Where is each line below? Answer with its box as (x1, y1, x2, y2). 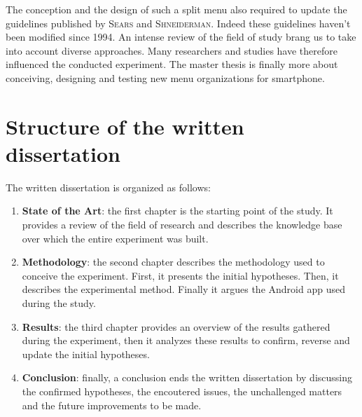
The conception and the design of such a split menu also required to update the (6, 2, 347, 16)
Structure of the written (6, 111, 244, 140)
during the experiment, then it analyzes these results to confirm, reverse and (22, 333, 350, 348)
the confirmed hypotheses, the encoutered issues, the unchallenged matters (22, 384, 342, 398)
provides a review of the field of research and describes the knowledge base (22, 217, 342, 232)
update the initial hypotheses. (22, 346, 150, 361)
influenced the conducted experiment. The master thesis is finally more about (6, 57, 338, 71)
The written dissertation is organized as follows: (6, 179, 211, 194)
